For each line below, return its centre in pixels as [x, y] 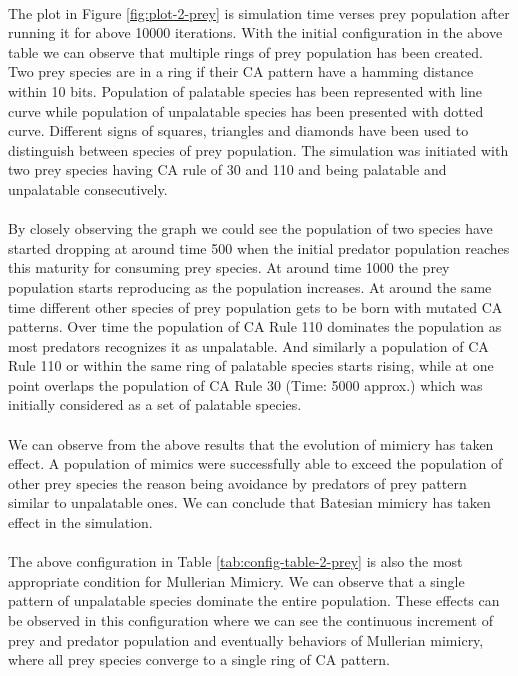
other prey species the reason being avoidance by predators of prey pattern [237, 482]
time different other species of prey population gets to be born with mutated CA [255, 306]
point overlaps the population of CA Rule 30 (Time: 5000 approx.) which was [245, 384]
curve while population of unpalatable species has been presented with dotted [246, 110]
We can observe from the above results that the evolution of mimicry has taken [251, 443]
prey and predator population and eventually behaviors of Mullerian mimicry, [246, 639]
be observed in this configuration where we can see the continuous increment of [250, 620]
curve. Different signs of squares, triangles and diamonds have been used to [238, 130]
